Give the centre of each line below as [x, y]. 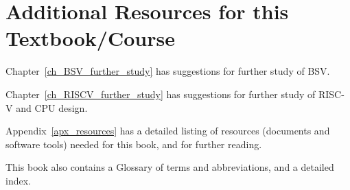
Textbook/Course [90, 38]
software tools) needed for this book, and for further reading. [134, 144]
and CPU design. [52, 107]
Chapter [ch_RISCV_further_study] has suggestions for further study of [161, 94]
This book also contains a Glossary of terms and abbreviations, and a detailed [170, 167]
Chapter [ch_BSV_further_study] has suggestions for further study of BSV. [168, 71]
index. [18, 180]
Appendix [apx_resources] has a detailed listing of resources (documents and [168, 131]
